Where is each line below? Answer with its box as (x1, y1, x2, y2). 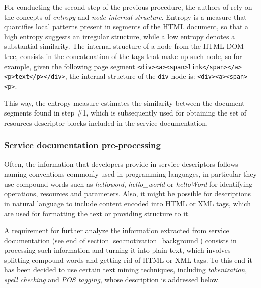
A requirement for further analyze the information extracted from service (4, 225, 229, 236)
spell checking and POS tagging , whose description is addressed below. (4, 274, 220, 285)
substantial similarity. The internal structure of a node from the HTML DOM (4, 41, 244, 51)
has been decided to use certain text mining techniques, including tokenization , (4, 264, 247, 275)
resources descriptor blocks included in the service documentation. (4, 117, 208, 128)
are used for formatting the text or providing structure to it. (4, 208, 190, 218)
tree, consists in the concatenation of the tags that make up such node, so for (4, 50, 242, 61)
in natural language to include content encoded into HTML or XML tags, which (4, 198, 251, 208)
